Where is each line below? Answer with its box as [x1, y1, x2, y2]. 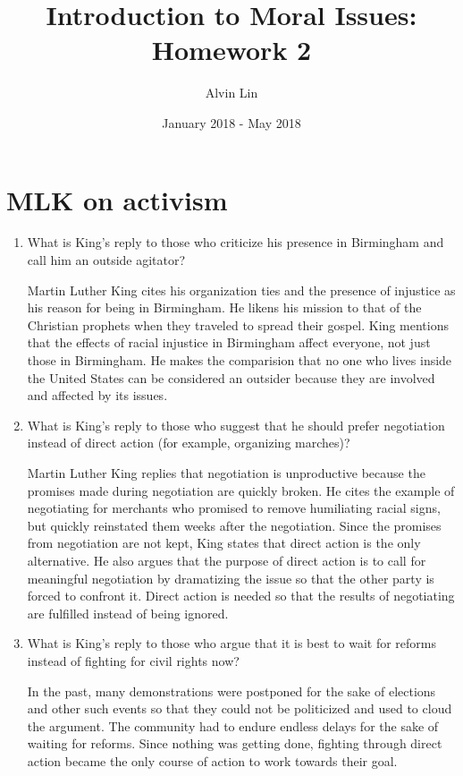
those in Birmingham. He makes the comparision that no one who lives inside [27, 351, 452, 369]
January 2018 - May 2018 [162, 113, 301, 132]
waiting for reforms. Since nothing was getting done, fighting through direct [27, 734, 442, 753]
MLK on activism [6, 181, 228, 217]
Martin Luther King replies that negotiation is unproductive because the [27, 463, 425, 482]
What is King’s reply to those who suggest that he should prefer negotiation [27, 415, 445, 434]
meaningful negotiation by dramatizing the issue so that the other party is [27, 568, 434, 587]
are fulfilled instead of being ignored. [27, 603, 229, 622]
